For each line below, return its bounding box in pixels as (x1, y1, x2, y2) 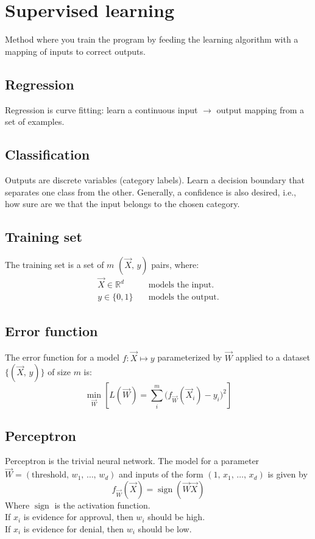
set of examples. (5, 115, 65, 128)
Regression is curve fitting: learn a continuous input (5, 103, 198, 116)
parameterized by (157, 351, 222, 364)
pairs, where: (151, 258, 199, 270)
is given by (267, 468, 308, 481)
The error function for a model (5, 351, 120, 364)
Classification (5, 145, 90, 164)
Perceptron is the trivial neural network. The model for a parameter (5, 454, 260, 467)
